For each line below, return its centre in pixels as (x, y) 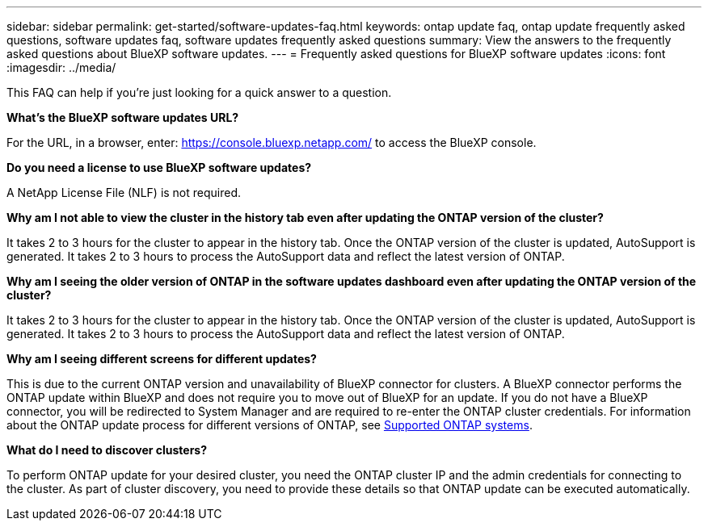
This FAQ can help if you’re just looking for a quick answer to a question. (199, 92)
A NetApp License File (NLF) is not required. (124, 192)
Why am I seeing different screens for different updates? (162, 359)
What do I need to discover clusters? (107, 450)
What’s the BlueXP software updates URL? (123, 117)
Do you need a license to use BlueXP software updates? (159, 167)
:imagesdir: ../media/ (61, 67)
